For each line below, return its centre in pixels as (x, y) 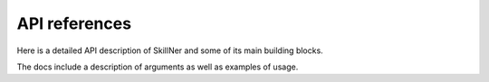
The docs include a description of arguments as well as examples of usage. (158, 67)
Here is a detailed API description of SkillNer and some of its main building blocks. (170, 50)
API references (74, 23)
